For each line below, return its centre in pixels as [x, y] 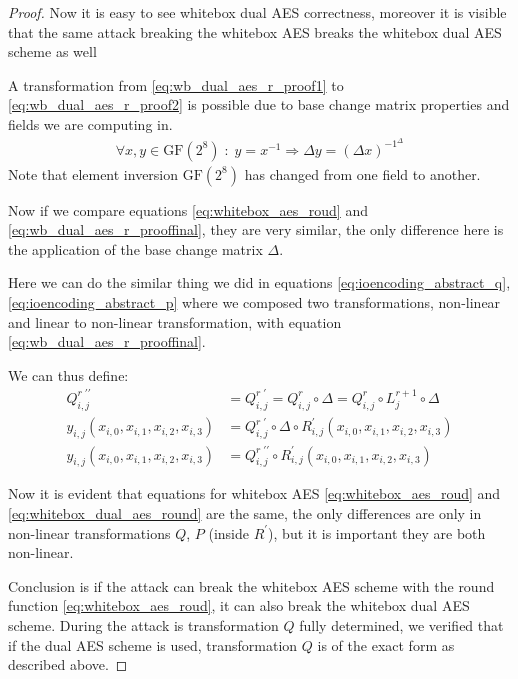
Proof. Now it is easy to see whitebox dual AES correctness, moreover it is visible [257, 12]
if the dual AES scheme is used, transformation [153, 644]
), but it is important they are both [377, 532]
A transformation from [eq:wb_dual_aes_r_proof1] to [176, 84]
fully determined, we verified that [401, 624]
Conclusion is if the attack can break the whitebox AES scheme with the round [251, 585]
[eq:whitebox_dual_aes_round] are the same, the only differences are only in [245, 512]
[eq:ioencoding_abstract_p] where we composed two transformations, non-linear [254, 302]
